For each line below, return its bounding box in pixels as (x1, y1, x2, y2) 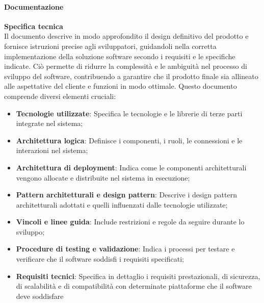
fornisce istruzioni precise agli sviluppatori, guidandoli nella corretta (4, 40, 217, 51)
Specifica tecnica (4, 20, 63, 31)
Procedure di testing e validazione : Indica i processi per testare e (16, 243, 235, 254)
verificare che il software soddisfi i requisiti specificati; (16, 254, 184, 264)
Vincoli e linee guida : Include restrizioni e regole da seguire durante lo (16, 216, 245, 227)
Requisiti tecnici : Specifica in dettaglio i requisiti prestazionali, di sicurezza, (16, 270, 260, 281)
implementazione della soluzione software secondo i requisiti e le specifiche (4, 50, 235, 61)
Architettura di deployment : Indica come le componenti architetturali (16, 162, 247, 172)
